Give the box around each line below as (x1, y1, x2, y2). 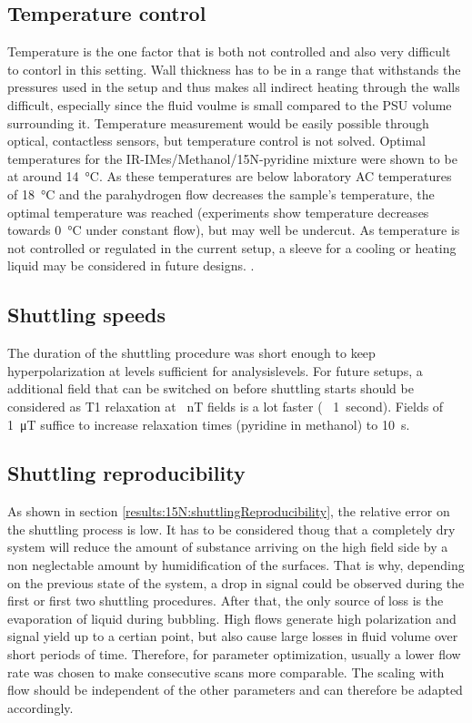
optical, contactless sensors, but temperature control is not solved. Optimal (7, 131, 426, 150)
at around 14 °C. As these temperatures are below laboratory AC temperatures (7, 167, 452, 186)
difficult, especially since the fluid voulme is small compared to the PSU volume (7, 95, 452, 114)
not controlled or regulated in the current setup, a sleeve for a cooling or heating (7, 238, 457, 257)
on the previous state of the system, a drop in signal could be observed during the (7, 573, 465, 592)
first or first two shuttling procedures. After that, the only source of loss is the (7, 591, 444, 610)
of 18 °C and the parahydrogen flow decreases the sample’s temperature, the (7, 184, 435, 203)
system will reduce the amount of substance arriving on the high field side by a (7, 537, 448, 556)
